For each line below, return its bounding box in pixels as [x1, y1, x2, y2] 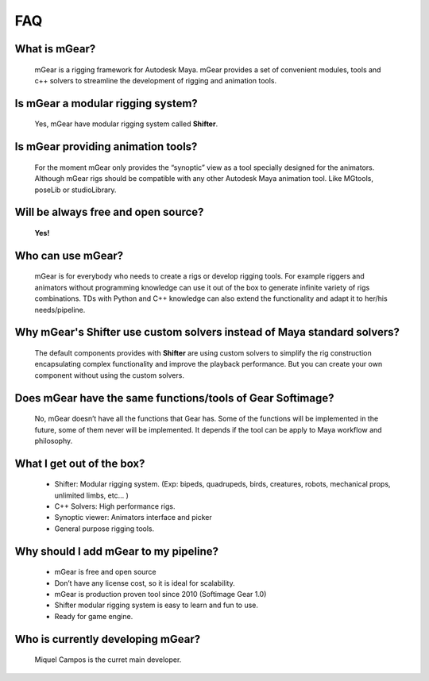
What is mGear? [14, 42, 96, 56]
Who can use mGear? [14, 248, 123, 262]
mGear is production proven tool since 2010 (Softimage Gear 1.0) [54, 590, 267, 599]
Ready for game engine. [54, 611, 133, 621]
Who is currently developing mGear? [14, 632, 201, 646]
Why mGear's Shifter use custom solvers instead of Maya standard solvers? [14, 325, 400, 339]
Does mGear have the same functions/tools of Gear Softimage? [14, 391, 334, 405]
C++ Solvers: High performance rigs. [54, 502, 176, 511]
